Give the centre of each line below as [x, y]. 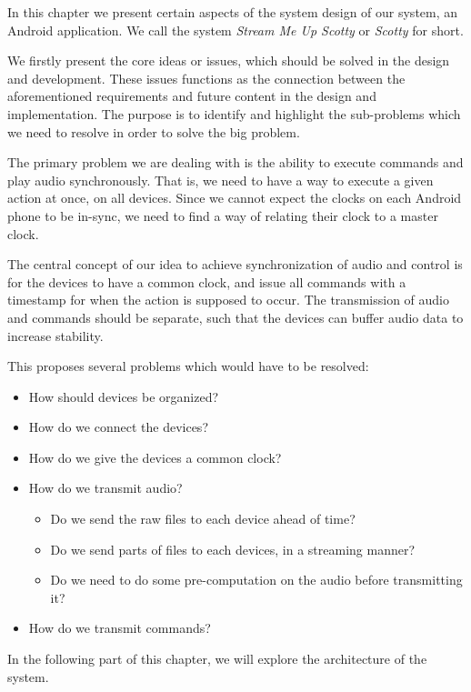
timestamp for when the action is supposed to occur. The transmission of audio [228, 300]
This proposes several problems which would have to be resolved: [188, 366]
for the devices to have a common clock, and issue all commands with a [207, 281]
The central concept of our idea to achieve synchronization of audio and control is [235, 264]
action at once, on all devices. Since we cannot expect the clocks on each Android [235, 198]
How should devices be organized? [124, 396]
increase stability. [55, 335]
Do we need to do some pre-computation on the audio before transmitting [256, 580]
